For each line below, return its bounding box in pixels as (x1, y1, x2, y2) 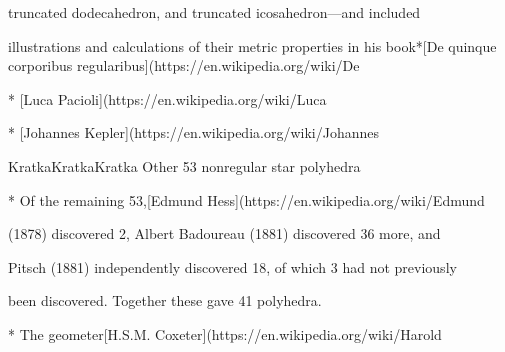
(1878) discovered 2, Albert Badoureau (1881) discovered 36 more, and (8, 223, 441, 244)
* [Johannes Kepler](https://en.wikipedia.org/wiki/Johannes (8, 122, 379, 143)
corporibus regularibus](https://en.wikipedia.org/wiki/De (8, 55, 360, 76)
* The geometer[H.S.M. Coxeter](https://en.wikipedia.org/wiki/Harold (8, 323, 442, 344)
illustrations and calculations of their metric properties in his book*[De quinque (8, 35, 497, 56)
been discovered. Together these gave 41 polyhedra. (8, 290, 322, 311)
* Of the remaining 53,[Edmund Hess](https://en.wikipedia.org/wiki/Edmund (8, 189, 485, 210)
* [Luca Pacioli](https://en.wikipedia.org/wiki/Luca (8, 88, 327, 109)
